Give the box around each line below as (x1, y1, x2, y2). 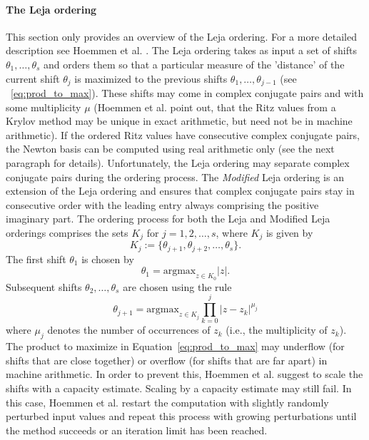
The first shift (6, 251, 66, 266)
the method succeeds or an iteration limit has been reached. (6, 422, 268, 437)
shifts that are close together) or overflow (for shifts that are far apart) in (6, 352, 328, 367)
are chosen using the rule (123, 279, 232, 294)
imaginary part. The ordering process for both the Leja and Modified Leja (6, 211, 330, 226)
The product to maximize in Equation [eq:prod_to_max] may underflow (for (6, 339, 345, 354)
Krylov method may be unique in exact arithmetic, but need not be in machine (6, 113, 353, 128)
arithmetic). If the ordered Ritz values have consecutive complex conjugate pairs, (6, 127, 360, 142)
